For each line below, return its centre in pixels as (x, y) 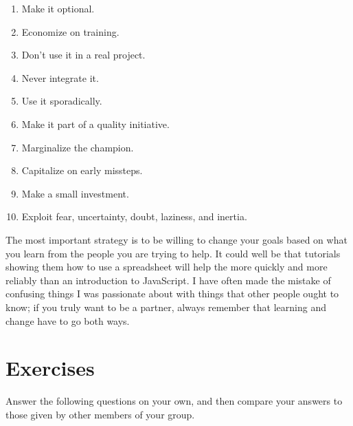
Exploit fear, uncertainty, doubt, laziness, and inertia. (134, 216)
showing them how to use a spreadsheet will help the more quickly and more (167, 267)
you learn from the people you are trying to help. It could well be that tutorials (173, 253)
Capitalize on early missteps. (82, 170)
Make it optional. (58, 8)
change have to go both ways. (68, 320)
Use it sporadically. (62, 101)
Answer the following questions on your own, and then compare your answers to (174, 401)
